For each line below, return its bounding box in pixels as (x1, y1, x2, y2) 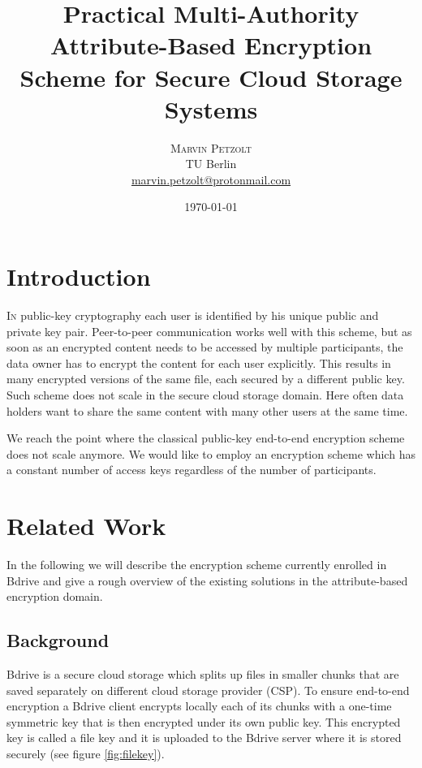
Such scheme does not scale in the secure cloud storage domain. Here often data (6, 386, 404, 403)
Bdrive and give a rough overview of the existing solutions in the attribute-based (6, 572, 408, 589)
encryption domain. (6, 588, 103, 605)
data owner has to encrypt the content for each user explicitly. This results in (6, 354, 391, 371)
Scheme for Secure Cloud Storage (19, 60, 403, 93)
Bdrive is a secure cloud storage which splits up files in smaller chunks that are (6, 666, 399, 683)
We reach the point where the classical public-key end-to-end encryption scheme (6, 429, 405, 447)
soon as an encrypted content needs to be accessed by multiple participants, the (6, 339, 403, 356)
